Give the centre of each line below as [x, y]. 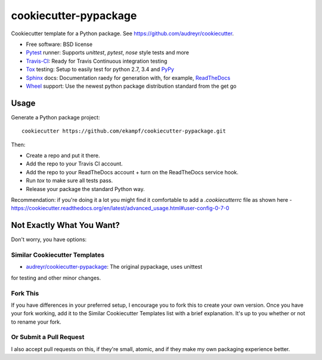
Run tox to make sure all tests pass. [69, 181]
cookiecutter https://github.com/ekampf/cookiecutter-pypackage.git [124, 131]
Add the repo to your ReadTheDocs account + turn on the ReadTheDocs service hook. [132, 172]
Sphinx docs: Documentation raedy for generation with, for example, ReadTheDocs [128, 78]
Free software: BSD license [59, 44]
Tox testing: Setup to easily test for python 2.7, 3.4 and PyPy [100, 69]
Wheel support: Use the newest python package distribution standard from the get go [131, 86]
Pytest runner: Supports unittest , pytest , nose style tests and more [107, 53]
